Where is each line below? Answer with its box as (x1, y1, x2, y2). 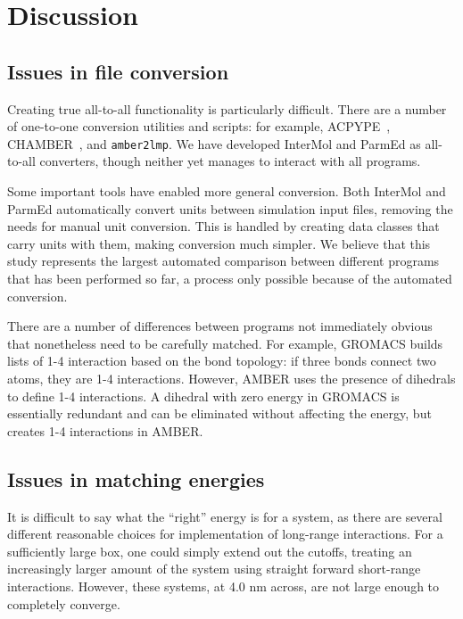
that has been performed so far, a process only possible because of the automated (7, 268, 452, 287)
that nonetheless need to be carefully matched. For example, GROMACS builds (7, 334, 443, 352)
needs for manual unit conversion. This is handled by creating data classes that (7, 217, 440, 235)
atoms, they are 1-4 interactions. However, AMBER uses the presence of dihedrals (7, 368, 456, 387)
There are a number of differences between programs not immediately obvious (7, 317, 433, 335)
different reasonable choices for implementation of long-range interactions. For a (7, 524, 443, 543)
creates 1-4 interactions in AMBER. (7, 421, 203, 440)
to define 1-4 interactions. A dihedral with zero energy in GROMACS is (7, 386, 400, 405)
